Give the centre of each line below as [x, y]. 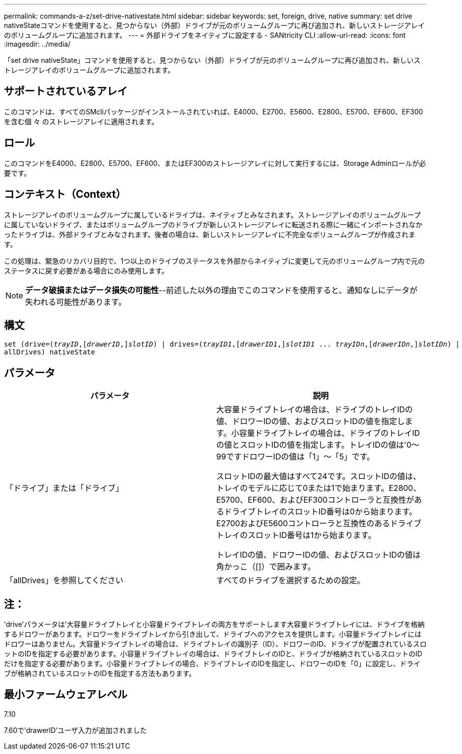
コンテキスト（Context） [65, 194]
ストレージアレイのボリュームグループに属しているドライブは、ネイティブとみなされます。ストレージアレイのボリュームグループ [212, 215]
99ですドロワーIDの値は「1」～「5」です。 [296, 457]
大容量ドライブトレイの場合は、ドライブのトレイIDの [315, 410]
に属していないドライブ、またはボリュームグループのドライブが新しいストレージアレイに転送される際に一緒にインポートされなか [213, 224]
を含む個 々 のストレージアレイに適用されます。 [81, 121]
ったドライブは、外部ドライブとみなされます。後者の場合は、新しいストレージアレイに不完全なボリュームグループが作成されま [210, 234]
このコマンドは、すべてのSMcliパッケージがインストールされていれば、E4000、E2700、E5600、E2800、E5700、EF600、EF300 [214, 111]
